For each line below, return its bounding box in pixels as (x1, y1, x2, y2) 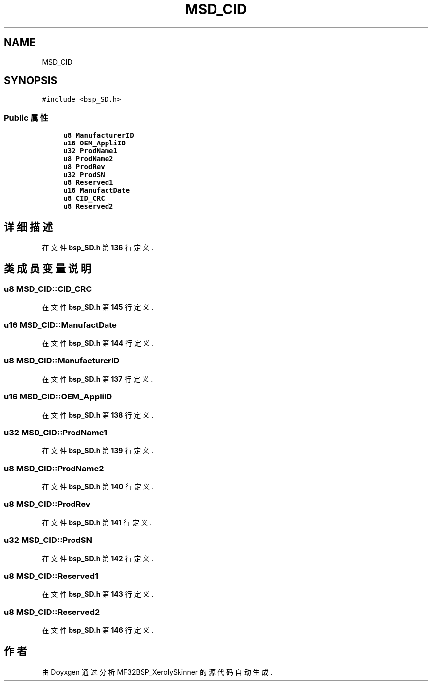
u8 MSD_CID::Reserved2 (4, 607, 100, 617)
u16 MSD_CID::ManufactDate (4, 320, 117, 330)
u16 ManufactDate (63, 186, 130, 195)
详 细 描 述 (4, 220, 53, 233)
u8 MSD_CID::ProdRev (4, 499, 91, 509)
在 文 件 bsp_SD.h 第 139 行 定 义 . (42, 446, 154, 455)
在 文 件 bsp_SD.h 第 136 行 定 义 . (42, 243, 154, 252)
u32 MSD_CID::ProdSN (4, 535, 93, 545)
